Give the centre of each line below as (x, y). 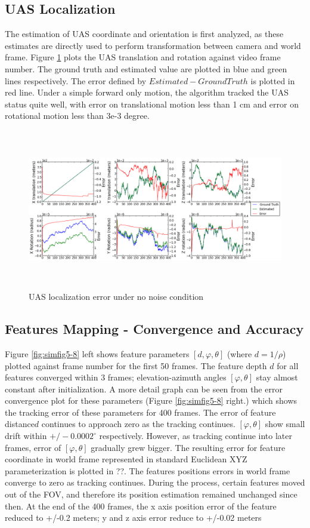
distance (20, 424)
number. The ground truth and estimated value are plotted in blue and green (146, 68)
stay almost (277, 377)
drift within (26, 436)
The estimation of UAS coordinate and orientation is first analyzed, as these (144, 34)
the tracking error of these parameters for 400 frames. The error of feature (140, 412)
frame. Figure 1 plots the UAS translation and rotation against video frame (143, 57)
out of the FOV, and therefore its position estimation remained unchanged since (151, 494)
